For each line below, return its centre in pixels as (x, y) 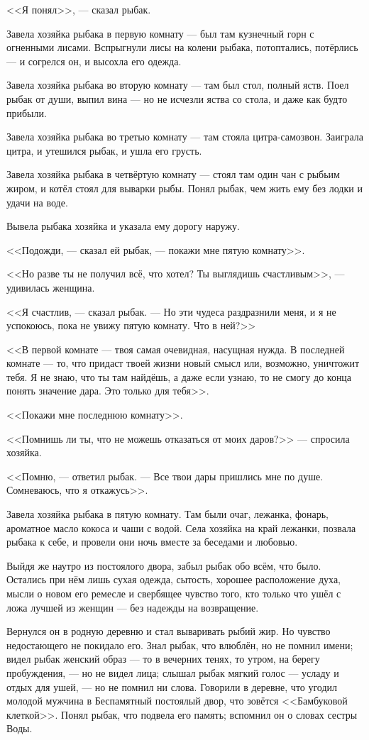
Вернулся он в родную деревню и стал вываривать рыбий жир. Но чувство (169, 631)
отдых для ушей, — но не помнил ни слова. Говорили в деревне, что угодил (172, 686)
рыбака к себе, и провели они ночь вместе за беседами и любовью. (152, 542)
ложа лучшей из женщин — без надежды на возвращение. (133, 607)
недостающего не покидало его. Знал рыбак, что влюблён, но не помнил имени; (180, 645)
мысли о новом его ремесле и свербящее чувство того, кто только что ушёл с (174, 593)
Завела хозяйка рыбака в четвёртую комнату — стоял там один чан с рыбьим (173, 174)
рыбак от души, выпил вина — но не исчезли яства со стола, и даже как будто (177, 98)
